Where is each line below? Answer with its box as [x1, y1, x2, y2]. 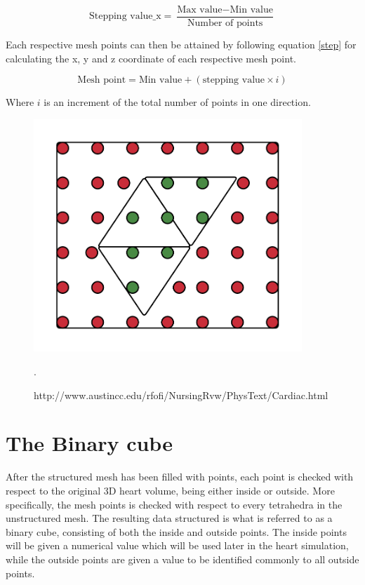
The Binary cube [6, 429, 173, 457]
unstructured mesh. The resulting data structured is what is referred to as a [6, 511, 333, 525]
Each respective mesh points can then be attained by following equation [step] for [6, 37, 357, 52]
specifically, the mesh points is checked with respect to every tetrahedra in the [6, 497, 343, 511]
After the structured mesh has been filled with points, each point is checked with [6, 469, 354, 484]
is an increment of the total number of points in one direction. [44, 95, 311, 109]
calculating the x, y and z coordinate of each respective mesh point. [6, 51, 296, 65]
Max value [177, 5, 223, 15]
